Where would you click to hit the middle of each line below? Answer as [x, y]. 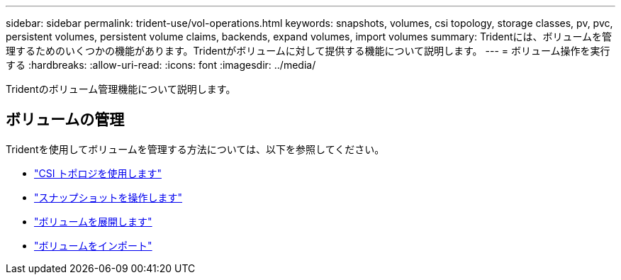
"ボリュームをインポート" [93, 245]
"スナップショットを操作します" [108, 197]
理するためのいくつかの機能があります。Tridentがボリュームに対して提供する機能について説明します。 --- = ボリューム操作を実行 [308, 51]
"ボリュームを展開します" [93, 221]
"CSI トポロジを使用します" [98, 173]
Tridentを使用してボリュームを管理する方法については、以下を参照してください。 [195, 149]
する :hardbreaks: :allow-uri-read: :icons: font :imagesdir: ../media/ [161, 65]
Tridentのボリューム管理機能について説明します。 [121, 89]
